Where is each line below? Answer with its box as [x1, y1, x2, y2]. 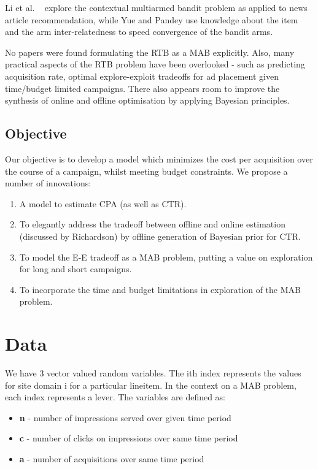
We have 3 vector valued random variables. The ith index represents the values [5, 367, 301, 379]
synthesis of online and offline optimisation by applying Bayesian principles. [5, 94, 290, 107]
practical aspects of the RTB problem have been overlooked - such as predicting [5, 58, 305, 71]
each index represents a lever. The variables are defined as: [5, 391, 226, 403]
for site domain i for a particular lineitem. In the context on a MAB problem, [5, 378, 297, 391]
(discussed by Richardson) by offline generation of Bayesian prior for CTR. [19, 229, 301, 242]
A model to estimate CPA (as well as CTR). [19, 197, 187, 210]
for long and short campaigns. [19, 262, 132, 275]
